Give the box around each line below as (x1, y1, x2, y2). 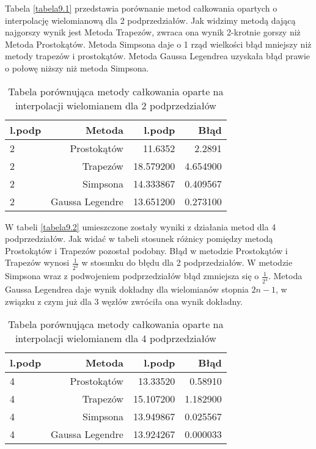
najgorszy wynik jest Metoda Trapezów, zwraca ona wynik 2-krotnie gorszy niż (5, 26, 301, 38)
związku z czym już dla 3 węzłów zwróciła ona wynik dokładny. (5, 294, 243, 307)
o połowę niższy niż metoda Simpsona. (5, 61, 149, 74)
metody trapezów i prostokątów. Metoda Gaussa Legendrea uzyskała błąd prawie (5, 49, 310, 62)
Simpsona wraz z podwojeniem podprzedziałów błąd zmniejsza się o (5, 269, 259, 282)
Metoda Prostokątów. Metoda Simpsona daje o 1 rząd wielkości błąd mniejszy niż (5, 37, 312, 50)
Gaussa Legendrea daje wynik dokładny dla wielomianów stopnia (5, 283, 249, 296)
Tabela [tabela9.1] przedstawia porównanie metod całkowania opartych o (5, 2, 277, 14)
